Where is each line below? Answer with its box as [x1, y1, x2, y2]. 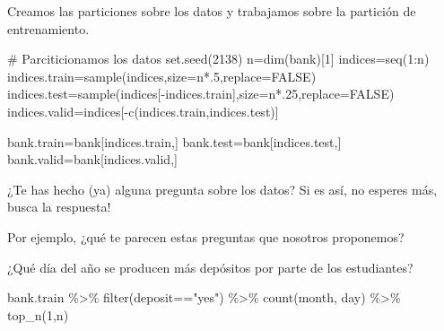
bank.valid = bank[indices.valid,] [7, 150, 178, 169]
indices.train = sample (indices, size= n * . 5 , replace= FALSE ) [7, 66, 317, 85]
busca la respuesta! [7, 197, 111, 216]
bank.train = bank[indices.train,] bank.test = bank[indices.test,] [7, 132, 342, 151]
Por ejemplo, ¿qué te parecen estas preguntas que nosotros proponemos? [7, 227, 405, 246]
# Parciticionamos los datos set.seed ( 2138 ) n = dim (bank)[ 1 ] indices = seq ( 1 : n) [7, 49, 430, 68]
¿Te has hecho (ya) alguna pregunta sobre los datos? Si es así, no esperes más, [7, 179, 438, 198]
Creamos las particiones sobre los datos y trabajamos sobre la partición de [7, 2, 416, 20]
